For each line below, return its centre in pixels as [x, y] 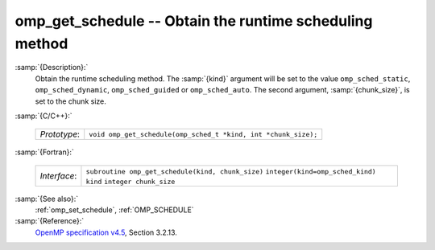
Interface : [58, 175]
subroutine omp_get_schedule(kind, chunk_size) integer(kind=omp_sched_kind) [231, 172]
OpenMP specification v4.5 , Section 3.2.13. [106, 232]
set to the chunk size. [70, 101]
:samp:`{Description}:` [52, 68]
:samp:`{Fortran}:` [44, 152]
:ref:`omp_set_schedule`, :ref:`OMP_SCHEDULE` [114, 210]
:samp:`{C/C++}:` [43, 116]
